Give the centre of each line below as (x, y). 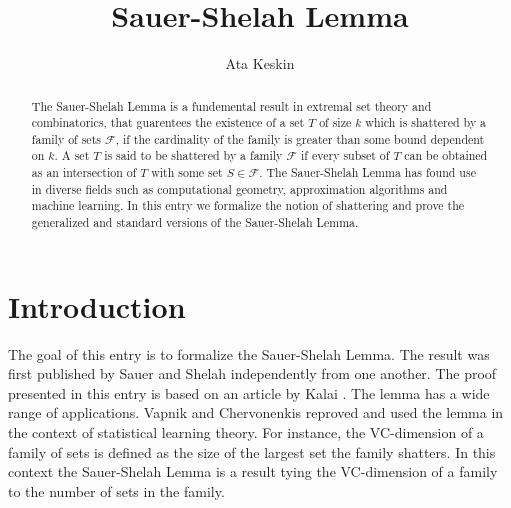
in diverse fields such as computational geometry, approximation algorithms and (239, 188)
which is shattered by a (426, 122)
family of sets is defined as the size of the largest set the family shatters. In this (252, 451)
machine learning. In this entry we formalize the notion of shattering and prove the (248, 205)
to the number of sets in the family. (116, 490)
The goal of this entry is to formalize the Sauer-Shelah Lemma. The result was (249, 353)
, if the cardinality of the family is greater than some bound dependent (300, 138)
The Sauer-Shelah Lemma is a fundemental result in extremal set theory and (231, 105)
